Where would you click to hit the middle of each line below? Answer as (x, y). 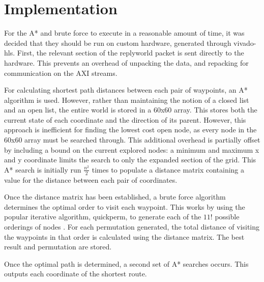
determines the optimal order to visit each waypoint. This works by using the (125, 206)
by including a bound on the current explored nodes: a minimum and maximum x (132, 149)
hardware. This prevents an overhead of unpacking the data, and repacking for (126, 62)
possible (227, 217)
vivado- (245, 43)
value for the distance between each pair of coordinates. (91, 179)
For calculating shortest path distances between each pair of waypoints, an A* (126, 90)
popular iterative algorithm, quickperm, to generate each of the (103, 217)
